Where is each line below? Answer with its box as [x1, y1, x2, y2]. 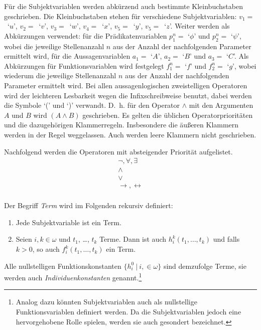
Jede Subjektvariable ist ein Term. [16, 217, 121, 227]
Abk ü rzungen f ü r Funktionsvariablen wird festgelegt [4, 60, 164, 71]
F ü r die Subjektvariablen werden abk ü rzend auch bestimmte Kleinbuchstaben [4, 1, 243, 11]
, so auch [32, 244, 60, 254]
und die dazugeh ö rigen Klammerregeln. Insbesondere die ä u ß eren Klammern [4, 119, 239, 130]
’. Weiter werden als [169, 21, 230, 31]
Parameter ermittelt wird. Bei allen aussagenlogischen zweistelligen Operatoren [4, 80, 247, 90]
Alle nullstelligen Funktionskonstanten [4, 260, 121, 271]
